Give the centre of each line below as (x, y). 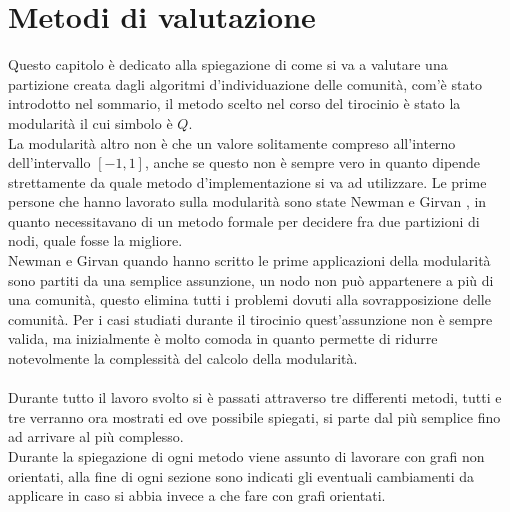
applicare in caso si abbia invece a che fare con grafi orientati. (197, 495)
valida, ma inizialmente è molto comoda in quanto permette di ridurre (223, 338)
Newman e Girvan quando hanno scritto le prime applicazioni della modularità (249, 260)
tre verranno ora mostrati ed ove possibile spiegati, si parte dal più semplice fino (254, 416)
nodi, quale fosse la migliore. (95, 240)
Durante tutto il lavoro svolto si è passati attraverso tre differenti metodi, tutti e (255, 397)
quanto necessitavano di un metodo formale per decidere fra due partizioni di (244, 220)
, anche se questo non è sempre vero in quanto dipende (312, 162)
